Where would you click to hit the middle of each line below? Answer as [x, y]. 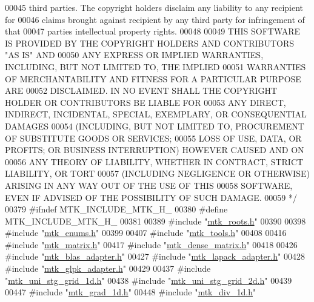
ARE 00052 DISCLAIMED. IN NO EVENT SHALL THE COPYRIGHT [141, 90]
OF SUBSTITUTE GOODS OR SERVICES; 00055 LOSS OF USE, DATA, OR [153, 138]
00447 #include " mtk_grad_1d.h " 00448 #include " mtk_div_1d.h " [131, 292]
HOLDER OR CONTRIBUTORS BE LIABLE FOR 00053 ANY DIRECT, [145, 102]
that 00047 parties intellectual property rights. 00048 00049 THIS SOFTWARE [153, 31]
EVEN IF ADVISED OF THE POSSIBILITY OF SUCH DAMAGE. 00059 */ [151, 197]
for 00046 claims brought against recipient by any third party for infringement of [155, 19]
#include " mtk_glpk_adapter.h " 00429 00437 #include [108, 268]
